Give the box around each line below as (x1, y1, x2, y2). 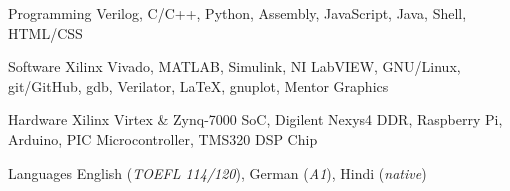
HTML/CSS (8, 22, 83, 43)
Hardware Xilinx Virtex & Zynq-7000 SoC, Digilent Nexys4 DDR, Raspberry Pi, (8, 109, 503, 130)
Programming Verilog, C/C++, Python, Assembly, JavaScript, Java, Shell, (8, 3, 467, 23)
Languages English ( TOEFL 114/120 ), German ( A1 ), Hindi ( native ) (8, 162, 427, 183)
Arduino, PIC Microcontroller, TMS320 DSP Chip (8, 128, 318, 149)
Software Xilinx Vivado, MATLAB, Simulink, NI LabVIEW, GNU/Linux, (8, 56, 461, 77)
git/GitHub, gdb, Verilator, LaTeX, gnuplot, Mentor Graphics (8, 75, 389, 96)
